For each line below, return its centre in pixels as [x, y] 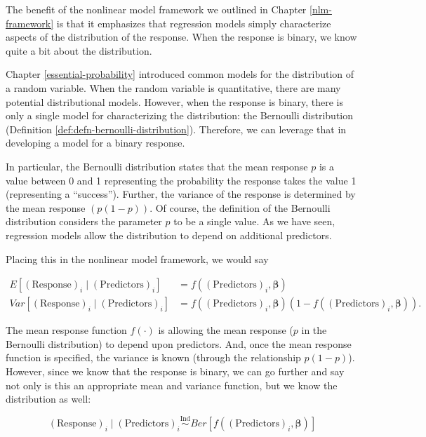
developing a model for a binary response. [95, 143]
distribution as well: [48, 399]
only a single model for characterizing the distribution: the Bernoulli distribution [180, 115]
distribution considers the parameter [84, 221]
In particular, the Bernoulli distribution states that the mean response [157, 166]
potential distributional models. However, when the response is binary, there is [174, 101]
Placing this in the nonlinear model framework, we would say [137, 258]
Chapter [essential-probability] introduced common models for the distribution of [180, 74]
